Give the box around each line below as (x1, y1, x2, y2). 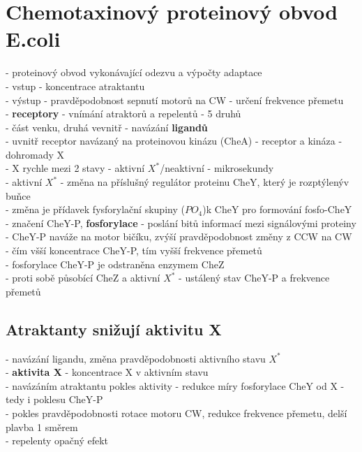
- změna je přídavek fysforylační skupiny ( (6, 202, 185, 217)
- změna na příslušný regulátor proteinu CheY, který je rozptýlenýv (60, 175, 349, 189)
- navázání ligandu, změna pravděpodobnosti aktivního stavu (6, 351, 266, 365)
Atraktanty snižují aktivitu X (6, 318, 222, 340)
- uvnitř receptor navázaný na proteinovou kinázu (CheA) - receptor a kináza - (6, 133, 342, 148)
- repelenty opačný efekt (6, 433, 109, 448)
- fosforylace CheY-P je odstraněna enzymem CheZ (6, 256, 225, 271)
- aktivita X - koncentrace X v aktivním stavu (6, 365, 209, 379)
